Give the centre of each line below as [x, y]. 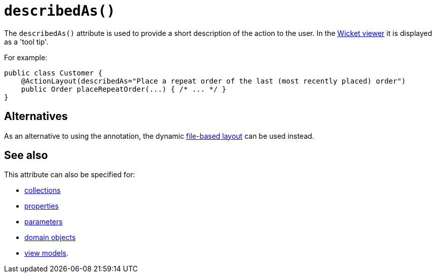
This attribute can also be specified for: [70, 175]
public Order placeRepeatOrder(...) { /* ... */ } [124, 89]
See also [26, 155]
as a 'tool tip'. [26, 42]
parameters [44, 222]
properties [42, 206]
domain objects [50, 238]
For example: [26, 57]
